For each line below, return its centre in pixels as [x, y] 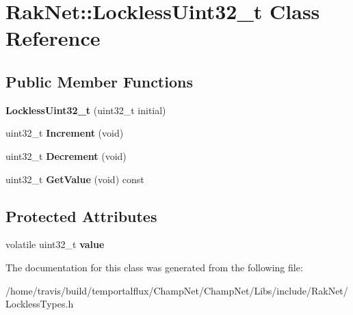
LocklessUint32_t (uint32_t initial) [86, 110]
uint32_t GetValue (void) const [75, 179]
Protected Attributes [81, 216]
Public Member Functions [99, 81]
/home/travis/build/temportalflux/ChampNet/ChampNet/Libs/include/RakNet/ [177, 290]
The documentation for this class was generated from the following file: [154, 267]
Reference [53, 38]
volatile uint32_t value [55, 244]
